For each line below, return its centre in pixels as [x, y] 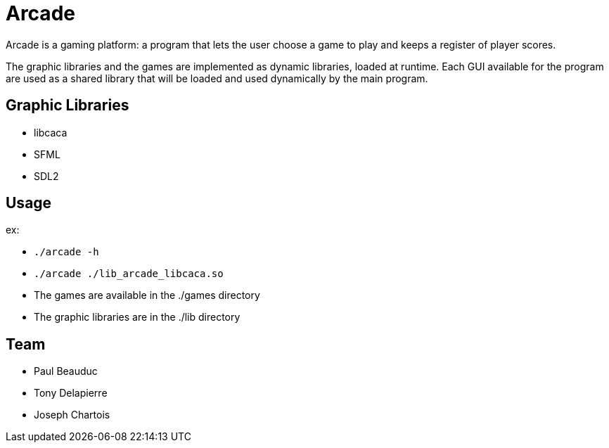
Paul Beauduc [66, 371]
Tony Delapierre [71, 393]
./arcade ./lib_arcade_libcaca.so [129, 274]
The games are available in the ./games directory [147, 295]
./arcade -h [66, 252]
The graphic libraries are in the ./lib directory [137, 317]
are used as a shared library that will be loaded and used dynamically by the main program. [217, 78]
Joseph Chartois [72, 415]
